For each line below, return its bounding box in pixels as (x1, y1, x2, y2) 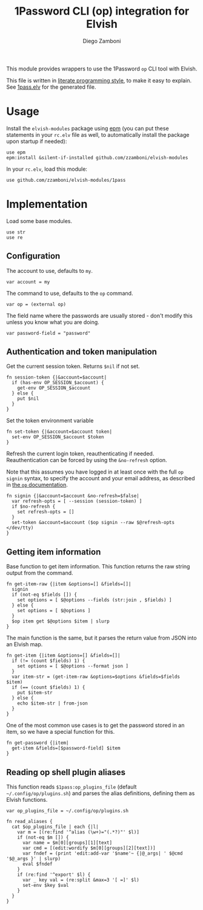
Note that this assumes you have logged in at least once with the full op (6, 468, 184, 475)
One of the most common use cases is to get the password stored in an (6, 722, 185, 729)
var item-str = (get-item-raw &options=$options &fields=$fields (12, 674, 181, 680)
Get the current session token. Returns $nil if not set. (6, 363, 141, 370)
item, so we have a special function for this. (6, 728, 115, 736)
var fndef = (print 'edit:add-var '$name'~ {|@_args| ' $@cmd (22, 850, 183, 857)
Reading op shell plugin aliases (6, 767, 126, 777)
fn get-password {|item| (6, 740, 69, 746)
